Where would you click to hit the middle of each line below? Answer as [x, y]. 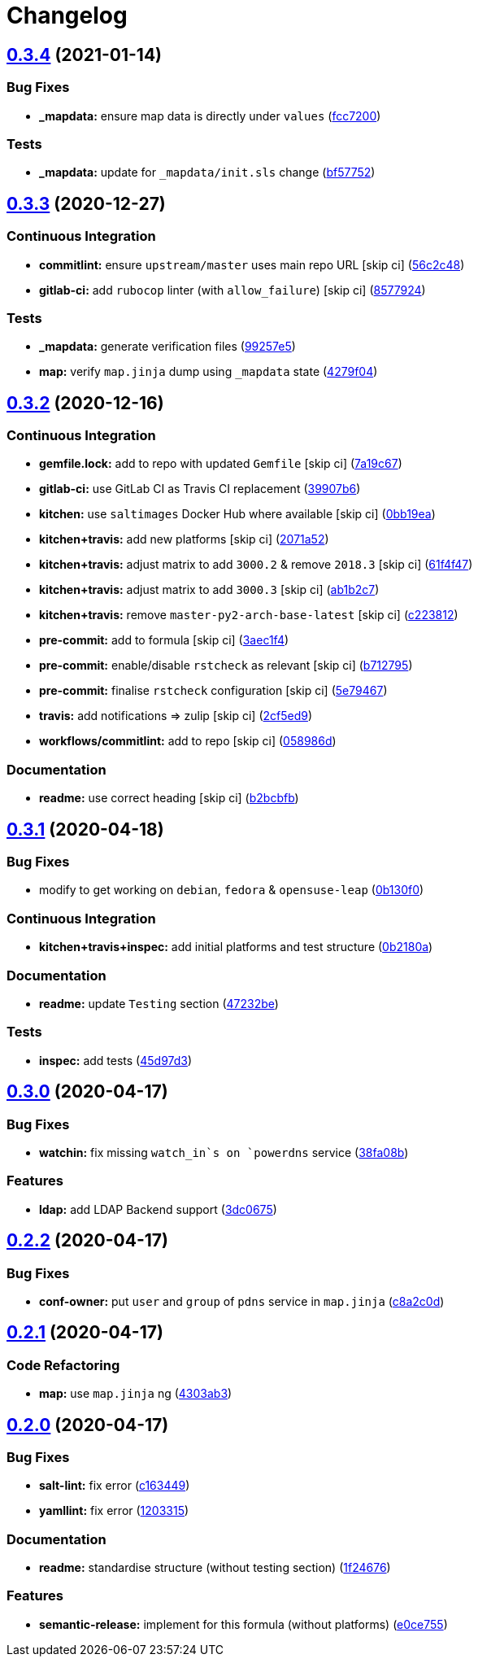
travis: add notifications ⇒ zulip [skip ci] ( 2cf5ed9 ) [176, 716]
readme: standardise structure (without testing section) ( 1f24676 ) [215, 1568]
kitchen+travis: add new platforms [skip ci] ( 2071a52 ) [184, 539]
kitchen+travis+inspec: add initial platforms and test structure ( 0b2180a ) [236, 947]
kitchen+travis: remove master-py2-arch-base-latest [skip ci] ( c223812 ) [249, 615]
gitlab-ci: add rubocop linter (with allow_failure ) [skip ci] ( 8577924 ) [232, 290]
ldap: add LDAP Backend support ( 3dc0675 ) [158, 1209]
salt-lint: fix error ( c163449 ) [115, 1486]
